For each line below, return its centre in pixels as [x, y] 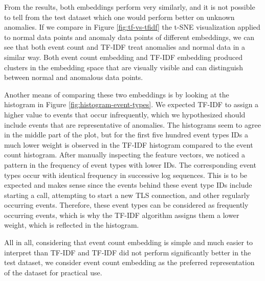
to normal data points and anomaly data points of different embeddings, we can [129, 37]
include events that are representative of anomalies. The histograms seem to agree [132, 124]
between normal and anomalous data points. [74, 77]
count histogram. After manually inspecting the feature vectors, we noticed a [125, 155]
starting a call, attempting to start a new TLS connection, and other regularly [127, 195]
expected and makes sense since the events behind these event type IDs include [128, 185]
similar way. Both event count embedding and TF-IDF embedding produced [124, 57]
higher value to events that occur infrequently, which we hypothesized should [125, 114]
